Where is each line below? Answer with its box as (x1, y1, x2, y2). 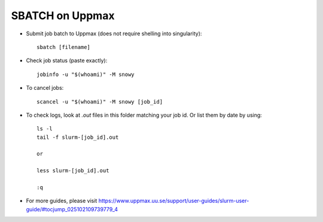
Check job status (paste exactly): (26, 57, 108, 64)
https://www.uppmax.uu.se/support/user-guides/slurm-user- (98, 197, 249, 205)
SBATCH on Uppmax (11, 9, 115, 22)
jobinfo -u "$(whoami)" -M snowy (36, 71, 135, 78)
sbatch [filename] (36, 44, 91, 50)
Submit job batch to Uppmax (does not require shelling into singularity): (26, 30, 202, 37)
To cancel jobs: (26, 84, 64, 92)
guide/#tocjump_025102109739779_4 (26, 205, 118, 212)
